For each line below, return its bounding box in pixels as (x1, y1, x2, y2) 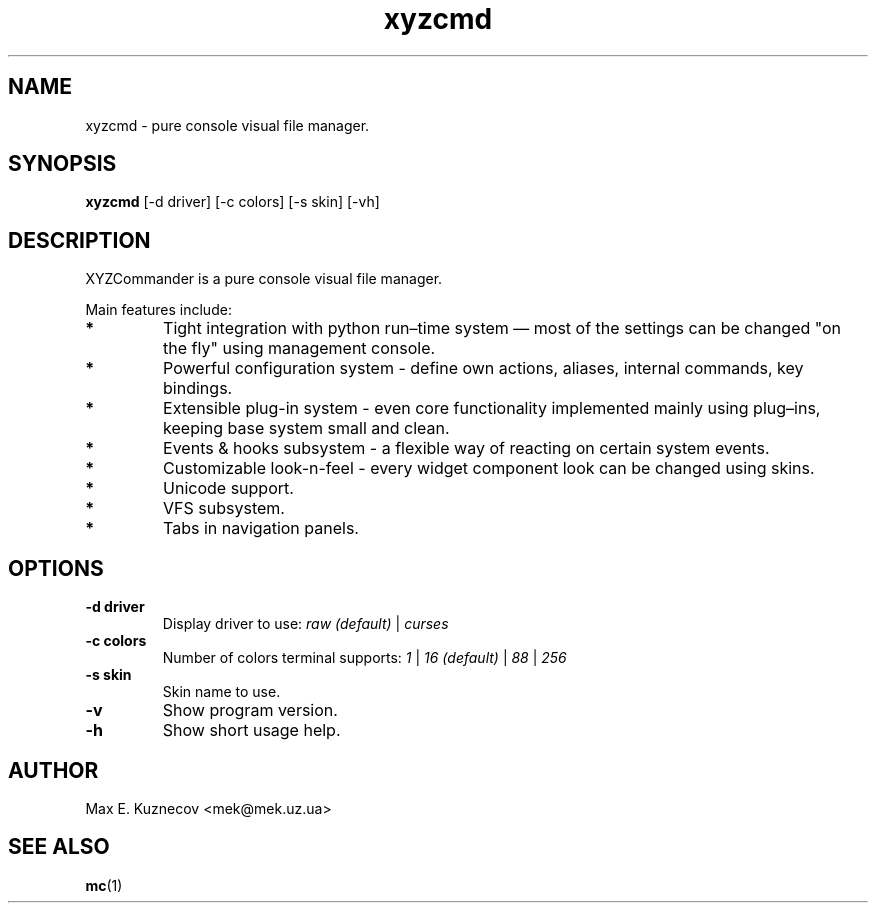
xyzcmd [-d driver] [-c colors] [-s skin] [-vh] (85, 193, 380, 211)
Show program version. (162, 700, 338, 721)
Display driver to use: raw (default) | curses (162, 615, 449, 633)
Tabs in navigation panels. (163, 518, 359, 539)
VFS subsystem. (163, 498, 285, 519)
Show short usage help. (162, 720, 341, 741)
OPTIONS (8, 555, 104, 581)
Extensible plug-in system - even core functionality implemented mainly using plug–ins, (163, 398, 821, 419)
